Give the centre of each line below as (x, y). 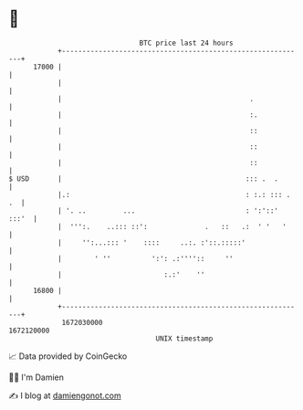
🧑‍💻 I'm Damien (37, 377)
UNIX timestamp (184, 338)
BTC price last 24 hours (186, 43)
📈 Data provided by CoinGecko (68, 356)
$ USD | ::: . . (144, 179)
